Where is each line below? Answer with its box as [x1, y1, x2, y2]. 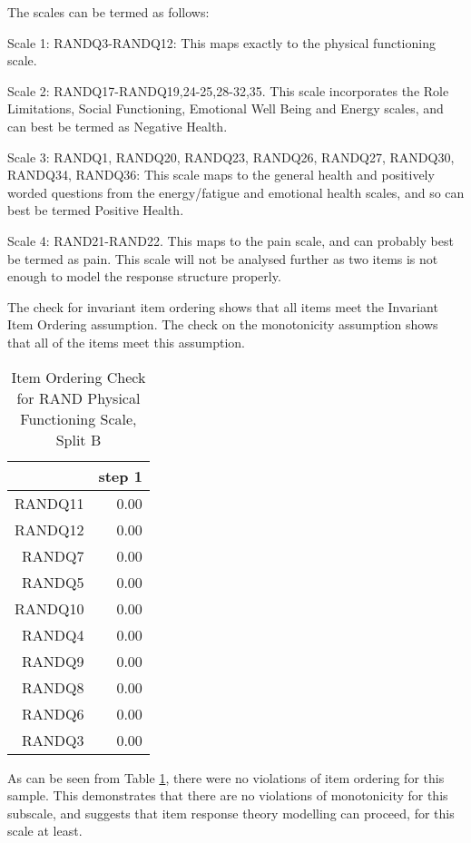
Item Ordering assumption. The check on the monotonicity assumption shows [7, 315, 438, 334]
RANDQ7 [22, 544, 84, 566]
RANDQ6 [22, 702, 84, 724]
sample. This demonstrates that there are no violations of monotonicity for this [7, 786, 448, 805]
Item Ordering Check [11, 366, 146, 387]
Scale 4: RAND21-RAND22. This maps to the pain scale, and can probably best [7, 230, 454, 250]
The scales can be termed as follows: [7, 3, 210, 21]
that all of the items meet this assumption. [7, 332, 246, 351]
